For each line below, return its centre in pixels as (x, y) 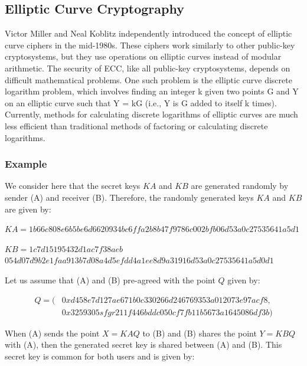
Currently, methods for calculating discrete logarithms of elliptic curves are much (151, 114)
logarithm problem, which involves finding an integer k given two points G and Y (152, 91)
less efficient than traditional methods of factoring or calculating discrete (136, 125)
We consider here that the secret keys (73, 186)
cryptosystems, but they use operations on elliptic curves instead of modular (143, 56)
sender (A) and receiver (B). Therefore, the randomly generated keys (129, 197)
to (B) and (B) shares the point (200, 333)
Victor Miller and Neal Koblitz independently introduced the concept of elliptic (148, 33)
